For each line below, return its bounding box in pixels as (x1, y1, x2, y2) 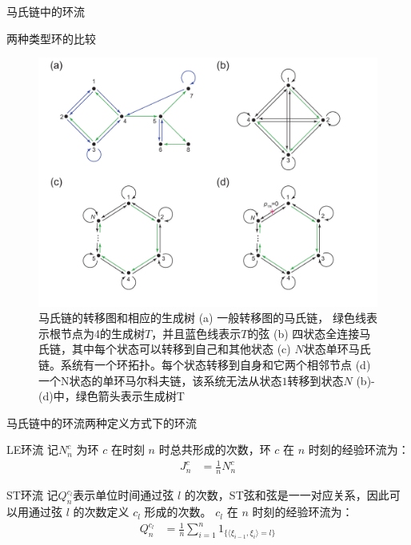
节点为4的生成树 (60, 324, 145, 341)
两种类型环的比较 (6, 30, 96, 46)
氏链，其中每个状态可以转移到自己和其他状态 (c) (38, 340, 291, 357)
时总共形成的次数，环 (158, 441, 271, 458)
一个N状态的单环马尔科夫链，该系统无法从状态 (38, 372, 282, 388)
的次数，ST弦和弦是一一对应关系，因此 (184, 487, 389, 503)
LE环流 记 (6, 441, 58, 458)
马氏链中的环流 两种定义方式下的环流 (6, 414, 197, 431)
